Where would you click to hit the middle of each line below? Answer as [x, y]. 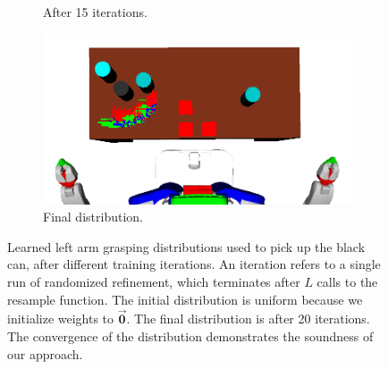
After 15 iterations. [95, 12]
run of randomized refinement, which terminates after [154, 282]
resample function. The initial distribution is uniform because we [185, 299]
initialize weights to [61, 319]
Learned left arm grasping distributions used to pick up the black [186, 246]
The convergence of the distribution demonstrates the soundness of [190, 336]
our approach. [45, 353]
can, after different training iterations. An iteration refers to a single [194, 264]
